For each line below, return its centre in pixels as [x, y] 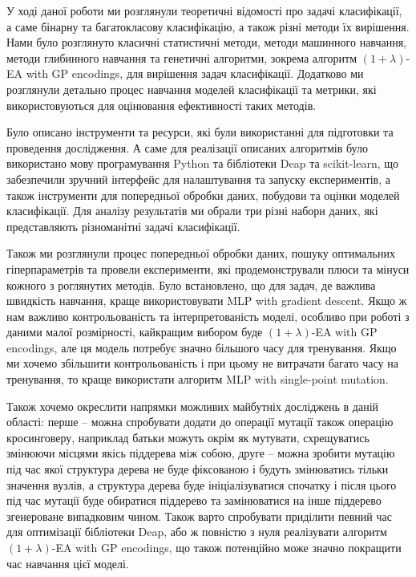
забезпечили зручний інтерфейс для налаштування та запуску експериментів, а [198, 179]
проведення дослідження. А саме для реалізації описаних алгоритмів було [187, 147]
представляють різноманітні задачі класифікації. [123, 226]
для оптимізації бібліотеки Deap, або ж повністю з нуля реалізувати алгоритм [197, 532]
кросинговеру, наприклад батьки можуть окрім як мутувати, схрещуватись [188, 437]
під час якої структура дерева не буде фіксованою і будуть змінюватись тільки [198, 469]
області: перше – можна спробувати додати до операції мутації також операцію [200, 422]
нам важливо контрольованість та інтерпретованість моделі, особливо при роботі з [208, 316]
